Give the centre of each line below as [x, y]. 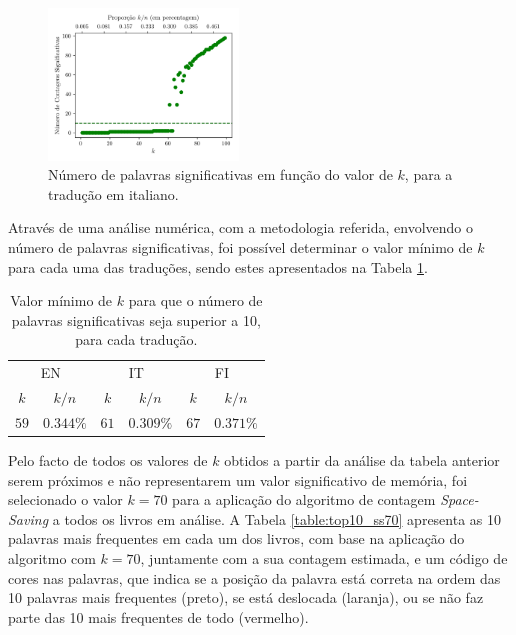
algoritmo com [52, 557]
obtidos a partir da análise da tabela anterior [362, 459]
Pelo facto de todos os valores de [108, 459]
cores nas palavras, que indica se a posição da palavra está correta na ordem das [254, 577]
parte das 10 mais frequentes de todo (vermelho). [158, 616]
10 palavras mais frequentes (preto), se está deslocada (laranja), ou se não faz [246, 597]
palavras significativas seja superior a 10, [136, 319]
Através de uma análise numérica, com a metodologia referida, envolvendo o [240, 227]
